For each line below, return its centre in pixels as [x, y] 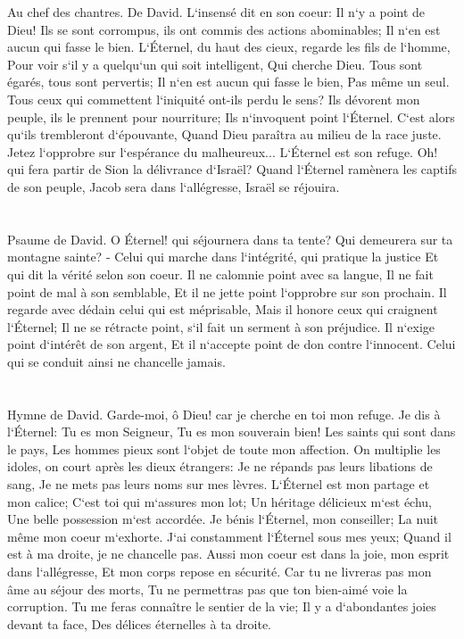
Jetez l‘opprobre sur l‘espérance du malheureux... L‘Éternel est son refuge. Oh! [223, 151]
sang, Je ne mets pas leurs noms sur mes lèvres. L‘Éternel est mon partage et [219, 484]
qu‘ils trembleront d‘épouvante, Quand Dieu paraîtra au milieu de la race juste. [224, 134]
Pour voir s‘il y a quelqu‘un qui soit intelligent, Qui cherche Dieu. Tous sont [215, 64]
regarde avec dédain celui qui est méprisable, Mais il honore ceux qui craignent [223, 309]
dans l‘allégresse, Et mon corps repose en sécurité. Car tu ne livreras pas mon [220, 571]
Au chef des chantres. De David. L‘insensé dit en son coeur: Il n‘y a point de [216, 12]
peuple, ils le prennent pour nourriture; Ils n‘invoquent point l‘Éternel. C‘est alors [231, 116]
